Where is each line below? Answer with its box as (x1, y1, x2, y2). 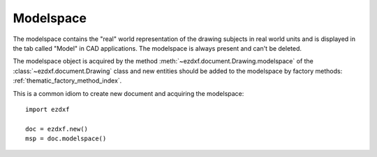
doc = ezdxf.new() (25, 125, 89, 133)
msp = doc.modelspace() (25, 135, 107, 142)
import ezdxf (25, 105, 70, 113)
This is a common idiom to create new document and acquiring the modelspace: (13, 89, 244, 97)
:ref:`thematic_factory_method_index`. (13, 76, 122, 85)
